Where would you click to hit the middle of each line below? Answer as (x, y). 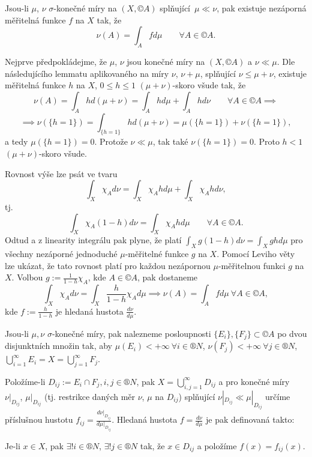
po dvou (292, 333)
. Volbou (27, 277)
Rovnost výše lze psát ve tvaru (61, 173)
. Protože (111, 141)
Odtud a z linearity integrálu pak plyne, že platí (93, 240)
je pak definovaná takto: (250, 419)
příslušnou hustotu (39, 419)
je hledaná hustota (89, 311)
